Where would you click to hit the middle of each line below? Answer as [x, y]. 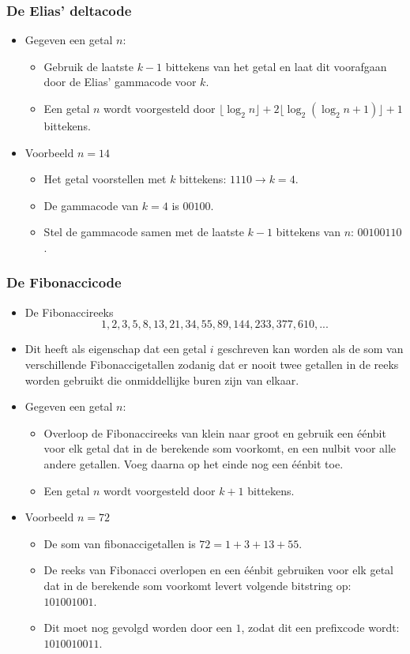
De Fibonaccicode [64, 282]
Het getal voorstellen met [105, 179]
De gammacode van [91, 205]
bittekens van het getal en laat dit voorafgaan [276, 66]
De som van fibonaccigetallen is [120, 543]
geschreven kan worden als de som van [310, 349]
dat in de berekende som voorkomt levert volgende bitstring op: [197, 585]
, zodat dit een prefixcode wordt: [320, 628]
